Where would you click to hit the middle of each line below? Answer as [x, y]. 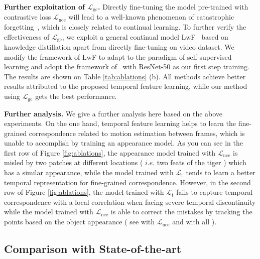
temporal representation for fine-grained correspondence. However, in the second [127, 182]
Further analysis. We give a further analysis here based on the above [113, 113]
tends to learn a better [221, 172]
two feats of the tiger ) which [202, 162]
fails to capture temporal [215, 192]
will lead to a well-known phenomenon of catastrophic [151, 17]
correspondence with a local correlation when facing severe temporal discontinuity [130, 202]
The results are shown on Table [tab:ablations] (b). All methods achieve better [125, 76]
